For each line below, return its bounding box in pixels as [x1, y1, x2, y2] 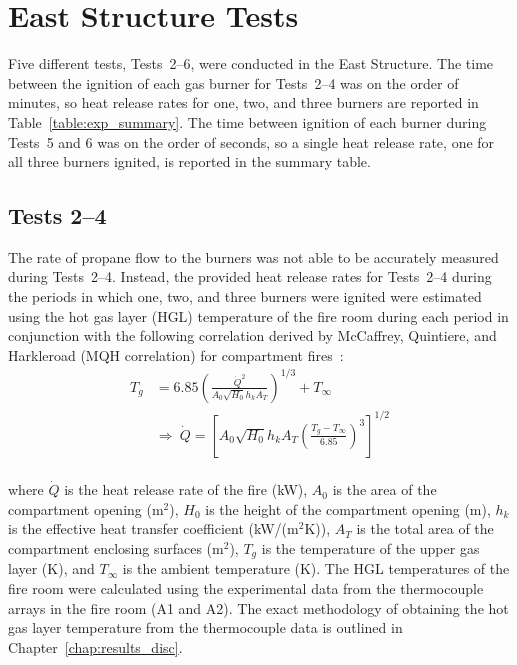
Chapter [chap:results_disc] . [8, 636, 183, 657]
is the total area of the [356, 518, 494, 539]
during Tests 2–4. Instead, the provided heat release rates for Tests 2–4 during [8, 266, 492, 287]
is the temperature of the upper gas [261, 537, 480, 558]
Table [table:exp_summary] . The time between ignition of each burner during [8, 111, 487, 132]
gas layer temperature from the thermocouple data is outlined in [8, 617, 403, 638]
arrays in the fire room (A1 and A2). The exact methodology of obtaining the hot [8, 597, 509, 618]
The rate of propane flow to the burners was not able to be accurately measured [8, 246, 499, 267]
